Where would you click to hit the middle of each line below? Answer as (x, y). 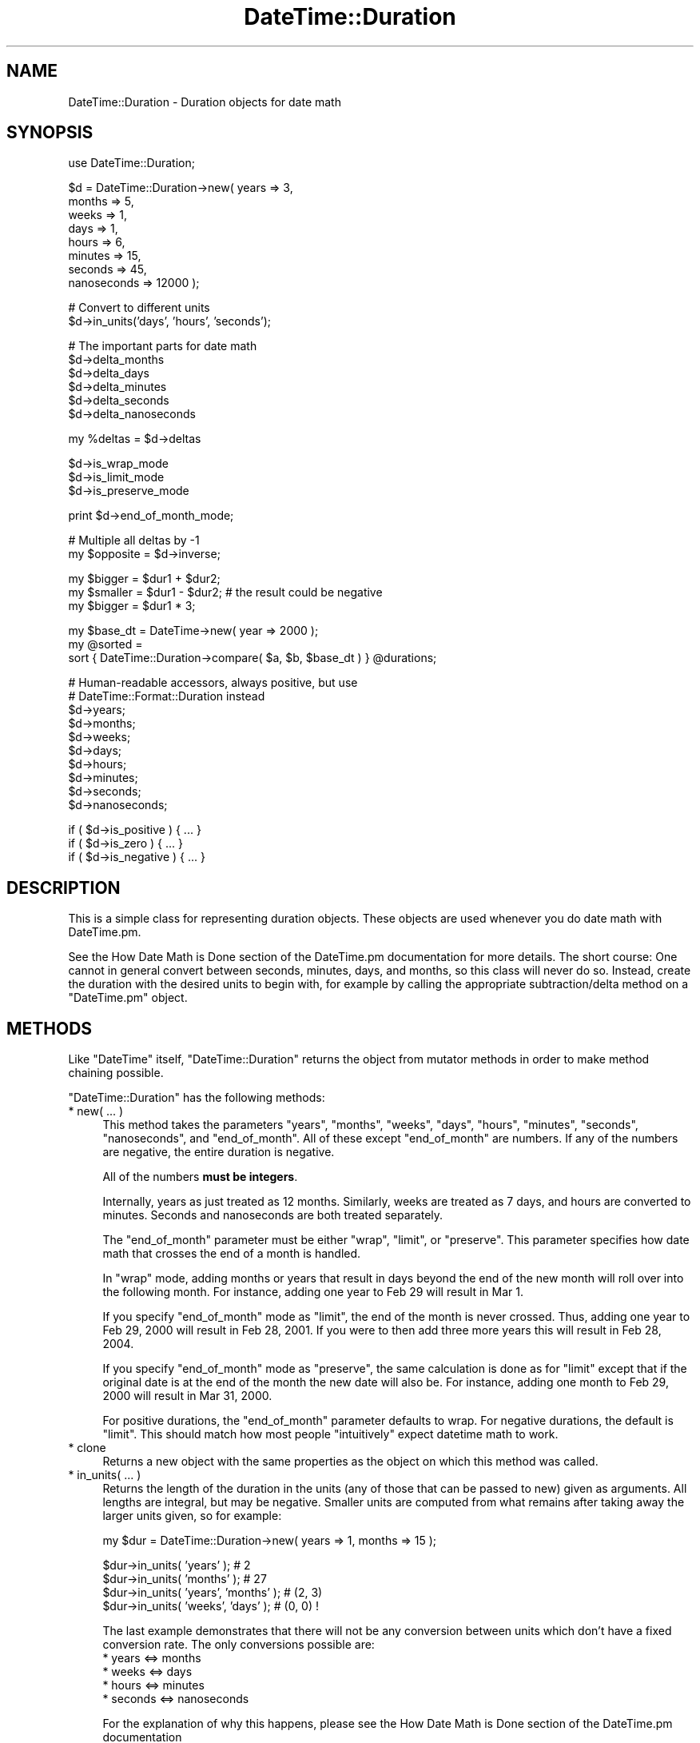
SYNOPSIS (50, 133)
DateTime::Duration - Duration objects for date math (205, 102)
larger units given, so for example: (192, 1516)
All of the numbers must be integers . (200, 1177)
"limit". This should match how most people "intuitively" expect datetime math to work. (330, 1434)
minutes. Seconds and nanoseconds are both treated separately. (273, 1215)
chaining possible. (116, 1073)
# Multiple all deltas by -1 (134, 540)
